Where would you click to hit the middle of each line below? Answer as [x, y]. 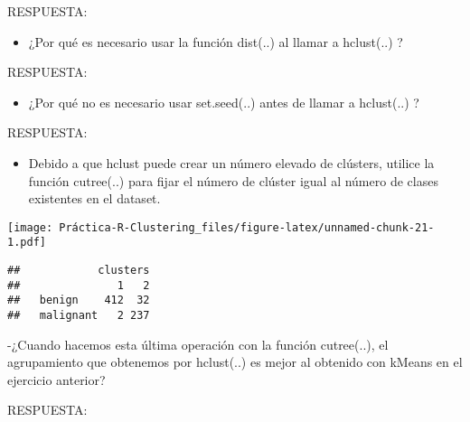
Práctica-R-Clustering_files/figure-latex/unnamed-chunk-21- [247, 227]
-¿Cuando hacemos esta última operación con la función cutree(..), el [198, 344]
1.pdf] [27, 243]
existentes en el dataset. [94, 198]
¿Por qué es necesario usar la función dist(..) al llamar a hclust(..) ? [216, 41]
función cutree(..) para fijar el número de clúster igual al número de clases [233, 180]
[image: [30, 227]
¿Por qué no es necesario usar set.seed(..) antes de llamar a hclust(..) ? [224, 102]
